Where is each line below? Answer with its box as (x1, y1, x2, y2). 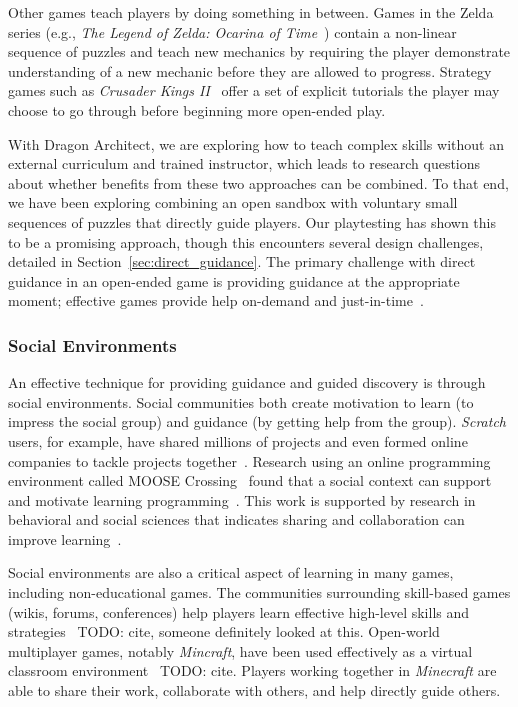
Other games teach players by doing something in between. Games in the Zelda (8, 2, 494, 22)
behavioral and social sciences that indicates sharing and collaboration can (8, 509, 465, 530)
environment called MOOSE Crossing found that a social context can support (8, 470, 492, 491)
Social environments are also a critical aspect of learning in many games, (8, 562, 454, 583)
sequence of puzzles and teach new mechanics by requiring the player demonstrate (8, 41, 511, 62)
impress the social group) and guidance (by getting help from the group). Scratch (8, 411, 506, 432)
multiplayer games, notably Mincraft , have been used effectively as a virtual (8, 640, 473, 661)
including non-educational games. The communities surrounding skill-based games (8, 582, 511, 603)
